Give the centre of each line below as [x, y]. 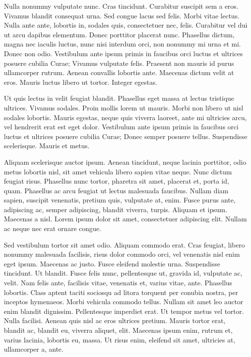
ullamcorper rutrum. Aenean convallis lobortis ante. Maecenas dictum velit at [119, 72]
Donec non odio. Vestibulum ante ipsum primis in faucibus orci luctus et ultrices [123, 53]
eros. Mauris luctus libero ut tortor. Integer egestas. [81, 82]
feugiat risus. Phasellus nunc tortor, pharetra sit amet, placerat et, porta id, [117, 181]
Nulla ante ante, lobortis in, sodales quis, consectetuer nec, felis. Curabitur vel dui [126, 25]
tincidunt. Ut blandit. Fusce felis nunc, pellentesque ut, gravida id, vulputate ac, [123, 273]
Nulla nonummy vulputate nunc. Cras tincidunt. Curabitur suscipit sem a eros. [121, 6]
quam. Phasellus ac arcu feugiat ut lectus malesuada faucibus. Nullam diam [116, 190]
